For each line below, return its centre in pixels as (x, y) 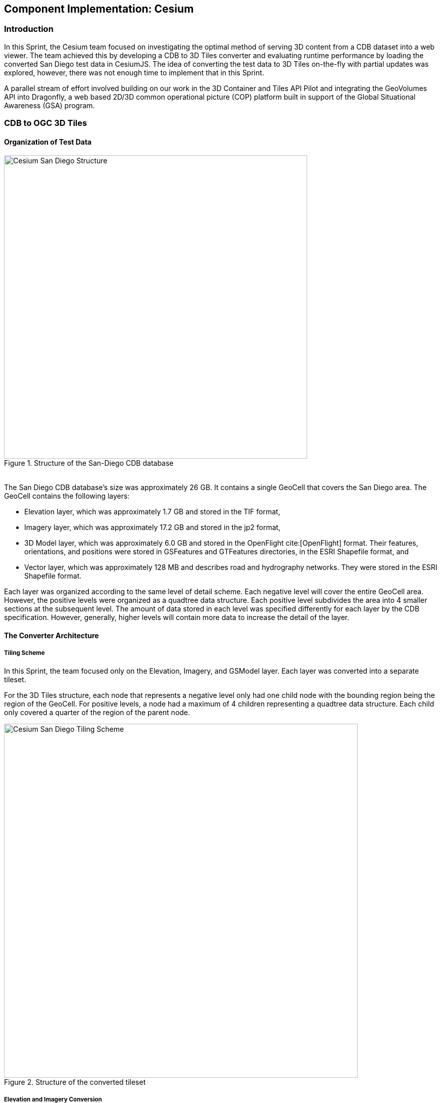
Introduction (29, 29)
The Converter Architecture (52, 635)
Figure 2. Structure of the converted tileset (75, 1082)
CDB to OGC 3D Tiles (46, 123)
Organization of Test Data (48, 142)
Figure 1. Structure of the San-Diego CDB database (89, 463)
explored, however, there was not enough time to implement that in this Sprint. (134, 72)
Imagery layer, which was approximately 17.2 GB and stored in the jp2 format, (153, 527)
